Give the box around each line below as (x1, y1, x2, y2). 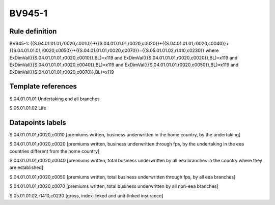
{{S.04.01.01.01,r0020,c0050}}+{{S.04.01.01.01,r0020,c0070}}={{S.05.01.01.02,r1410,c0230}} (9, 47, 205, 53)
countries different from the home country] (9, 148, 100, 154)
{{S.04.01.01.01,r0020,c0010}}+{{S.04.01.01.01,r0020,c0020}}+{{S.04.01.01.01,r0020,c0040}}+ (30, 41, 229, 47)
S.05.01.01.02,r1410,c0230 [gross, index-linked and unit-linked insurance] (9, 192, 163, 198)
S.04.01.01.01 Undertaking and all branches (9, 96, 100, 102)
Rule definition (9, 27, 57, 36)
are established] (9, 164, 43, 170)
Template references (9, 82, 77, 91)
